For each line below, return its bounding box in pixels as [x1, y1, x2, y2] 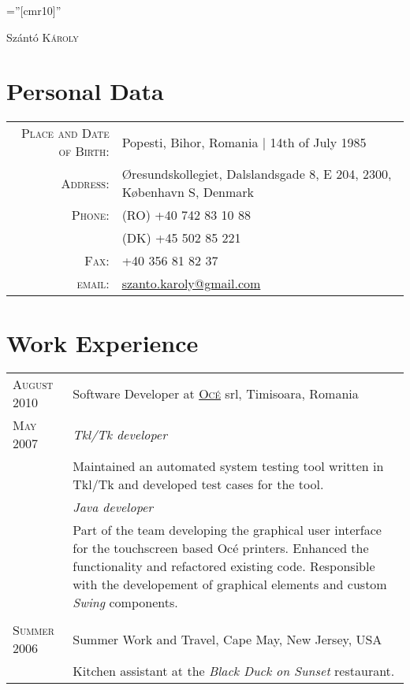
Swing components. [73, 593, 178, 612]
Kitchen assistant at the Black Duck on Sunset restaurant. [73, 662, 395, 681]
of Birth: [58, 142, 110, 161]
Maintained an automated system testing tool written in [73, 457, 384, 476]
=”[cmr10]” [6, 2, 61, 18]
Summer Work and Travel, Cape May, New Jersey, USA [73, 629, 382, 648]
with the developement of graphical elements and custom [73, 575, 387, 594]
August [13, 375, 54, 394]
